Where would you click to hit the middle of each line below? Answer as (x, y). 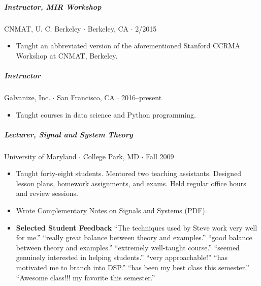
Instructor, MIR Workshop (53, 6)
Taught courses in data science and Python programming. (106, 114)
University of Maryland (40, 156)
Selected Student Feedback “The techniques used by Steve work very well (137, 227)
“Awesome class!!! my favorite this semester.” (86, 277)
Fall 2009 (160, 156)
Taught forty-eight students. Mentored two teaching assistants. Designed (129, 173)
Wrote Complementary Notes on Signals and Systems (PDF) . (111, 210)
